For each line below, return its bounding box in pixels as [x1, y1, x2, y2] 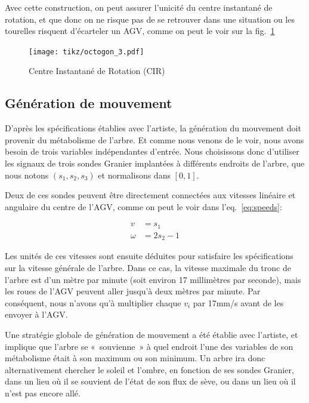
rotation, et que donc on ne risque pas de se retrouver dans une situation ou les [5, 13, 295, 25]
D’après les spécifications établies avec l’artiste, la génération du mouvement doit [5, 122, 301, 134]
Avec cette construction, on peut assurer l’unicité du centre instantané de [5, 1, 273, 13]
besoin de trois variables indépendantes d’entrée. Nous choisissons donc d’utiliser [5, 145, 299, 158]
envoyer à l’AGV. [5, 308, 68, 321]
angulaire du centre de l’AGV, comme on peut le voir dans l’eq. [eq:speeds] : [5, 200, 282, 213]
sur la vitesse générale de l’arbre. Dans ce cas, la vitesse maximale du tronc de [5, 261, 291, 273]
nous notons [5, 168, 49, 181]
